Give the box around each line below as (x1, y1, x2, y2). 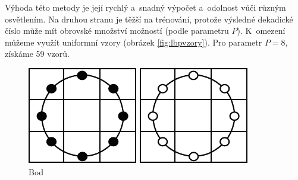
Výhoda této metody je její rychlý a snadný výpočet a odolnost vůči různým (5, 1, 286, 13)
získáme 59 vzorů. (5, 47, 70, 60)
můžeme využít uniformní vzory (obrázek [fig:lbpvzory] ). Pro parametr (5, 36, 262, 48)
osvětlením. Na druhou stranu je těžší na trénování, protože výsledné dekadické (5, 12, 293, 25)
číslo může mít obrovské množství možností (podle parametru (5, 24, 229, 37)
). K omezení (237, 24, 286, 37)
